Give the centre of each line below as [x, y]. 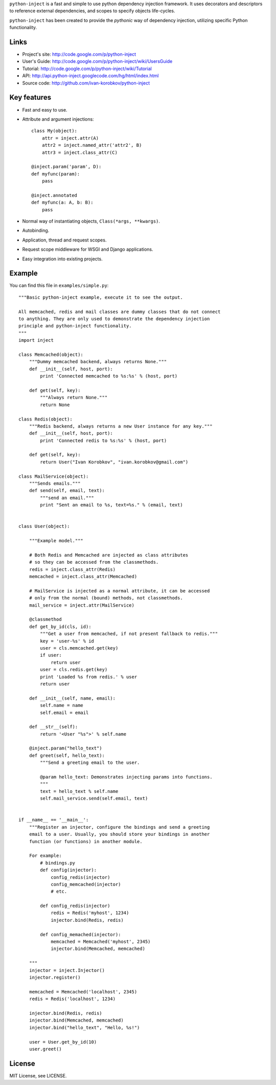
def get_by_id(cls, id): [60, 626]
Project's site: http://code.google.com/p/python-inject [79, 54]
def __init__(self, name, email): [72, 698]
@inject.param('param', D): [66, 167]
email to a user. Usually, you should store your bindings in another [119, 834]
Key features [30, 97]
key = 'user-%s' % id [67, 641]
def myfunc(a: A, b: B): [62, 203]
